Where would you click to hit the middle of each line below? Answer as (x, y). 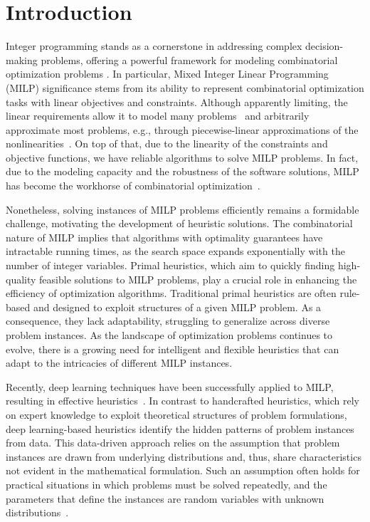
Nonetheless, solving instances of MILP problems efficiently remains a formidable (183, 209)
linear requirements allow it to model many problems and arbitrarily (158, 116)
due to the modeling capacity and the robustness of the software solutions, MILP (183, 171)
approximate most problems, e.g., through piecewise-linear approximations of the (182, 129)
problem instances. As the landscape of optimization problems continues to (169, 335)
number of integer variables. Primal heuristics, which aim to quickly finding (170, 265)
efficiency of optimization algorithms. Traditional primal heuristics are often (171, 293)
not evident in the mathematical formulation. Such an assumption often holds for (183, 470)
